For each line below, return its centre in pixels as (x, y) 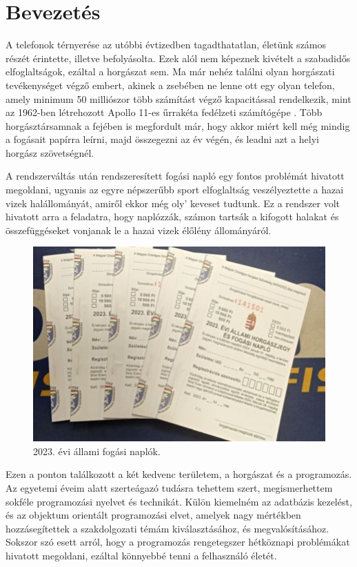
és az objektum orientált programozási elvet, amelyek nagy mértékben (153, 515)
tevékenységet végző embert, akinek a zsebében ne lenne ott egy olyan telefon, (170, 85)
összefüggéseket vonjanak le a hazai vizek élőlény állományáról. (139, 230)
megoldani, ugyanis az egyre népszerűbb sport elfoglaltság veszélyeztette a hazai (175, 190)
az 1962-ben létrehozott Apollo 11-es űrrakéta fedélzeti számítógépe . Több (164, 112)
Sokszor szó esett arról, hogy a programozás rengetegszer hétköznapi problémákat (178, 542)
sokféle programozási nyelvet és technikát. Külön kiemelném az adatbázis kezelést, (179, 501)
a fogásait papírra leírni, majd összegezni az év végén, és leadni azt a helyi (162, 139)
